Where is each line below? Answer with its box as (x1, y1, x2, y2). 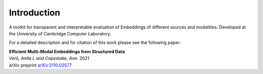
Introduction (9, 7, 60, 18)
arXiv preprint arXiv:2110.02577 (9, 62, 72, 68)
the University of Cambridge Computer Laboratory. (9, 30, 112, 36)
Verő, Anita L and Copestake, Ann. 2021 (9, 56, 90, 61)
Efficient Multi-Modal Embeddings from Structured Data (9, 48, 125, 54)
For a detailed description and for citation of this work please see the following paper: (9, 40, 181, 45)
